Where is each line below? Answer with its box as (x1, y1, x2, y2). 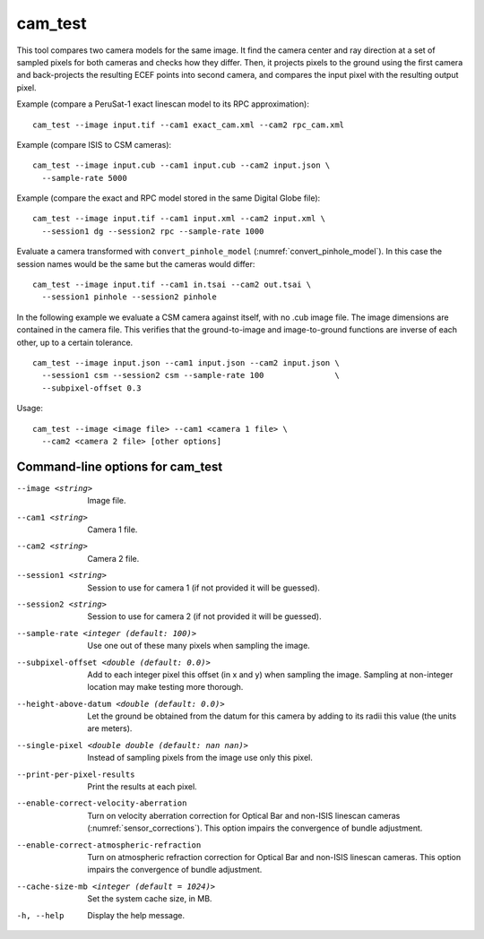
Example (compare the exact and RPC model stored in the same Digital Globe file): (16, 193, 321, 203)
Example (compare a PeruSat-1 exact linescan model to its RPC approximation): (16, 99, 309, 109)
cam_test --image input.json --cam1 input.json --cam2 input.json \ (32, 358, 340, 367)
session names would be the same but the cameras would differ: (16, 258, 255, 269)
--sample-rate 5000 (41, 173, 127, 183)
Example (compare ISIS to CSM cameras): (16, 139, 172, 150)
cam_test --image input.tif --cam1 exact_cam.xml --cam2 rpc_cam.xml (32, 119, 345, 130)
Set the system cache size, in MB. (87, 893, 212, 904)
